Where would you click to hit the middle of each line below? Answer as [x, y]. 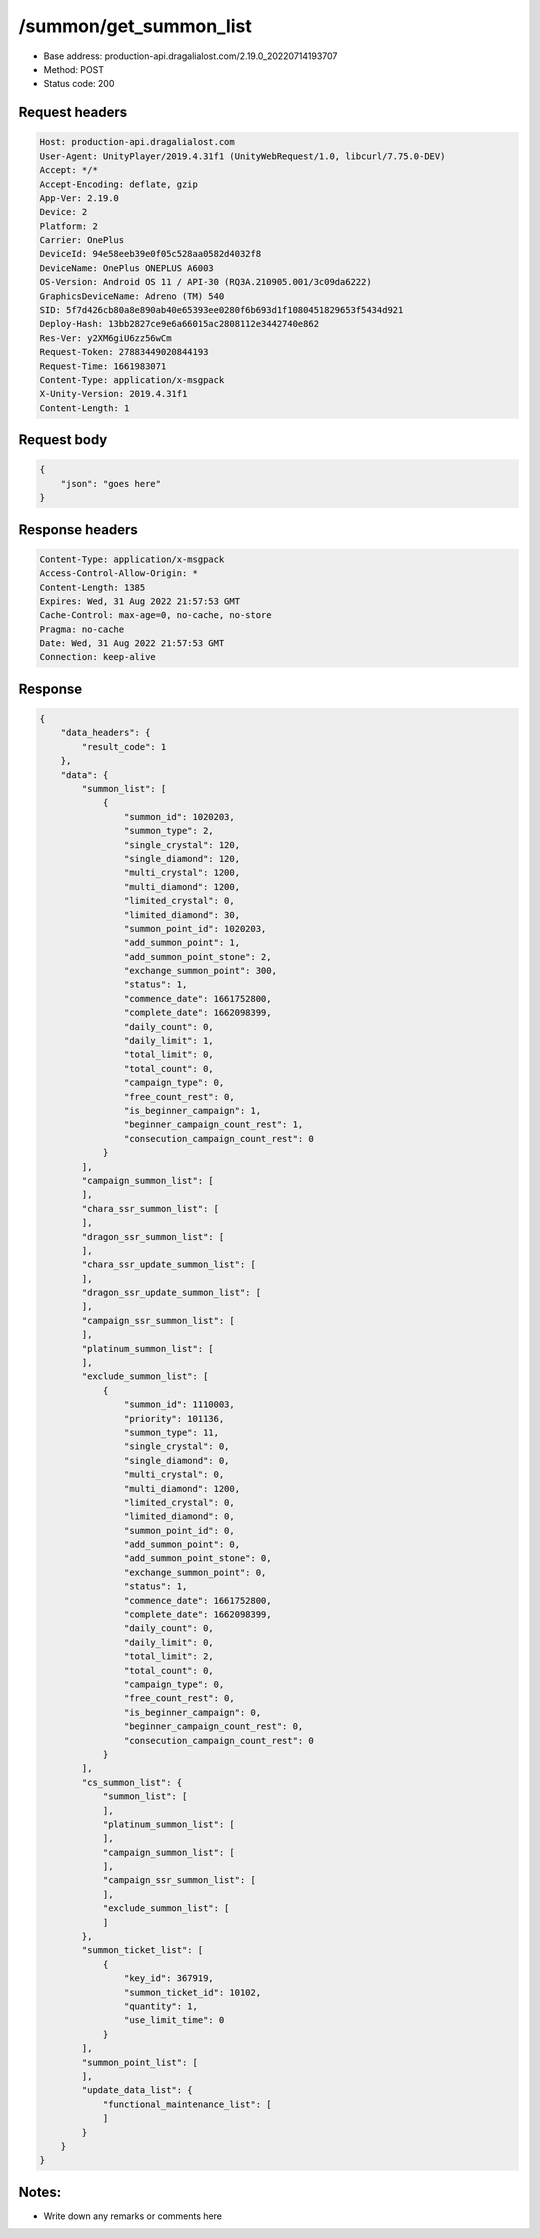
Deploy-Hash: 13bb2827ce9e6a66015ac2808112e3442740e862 [179, 324]
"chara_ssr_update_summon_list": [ [169, 1264]
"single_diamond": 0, [176, 1460]
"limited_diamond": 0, [179, 1516]
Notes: [40, 2191]
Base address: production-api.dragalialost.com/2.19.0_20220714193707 [190, 56]
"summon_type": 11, [171, 1432]
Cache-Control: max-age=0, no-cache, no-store [155, 615]
